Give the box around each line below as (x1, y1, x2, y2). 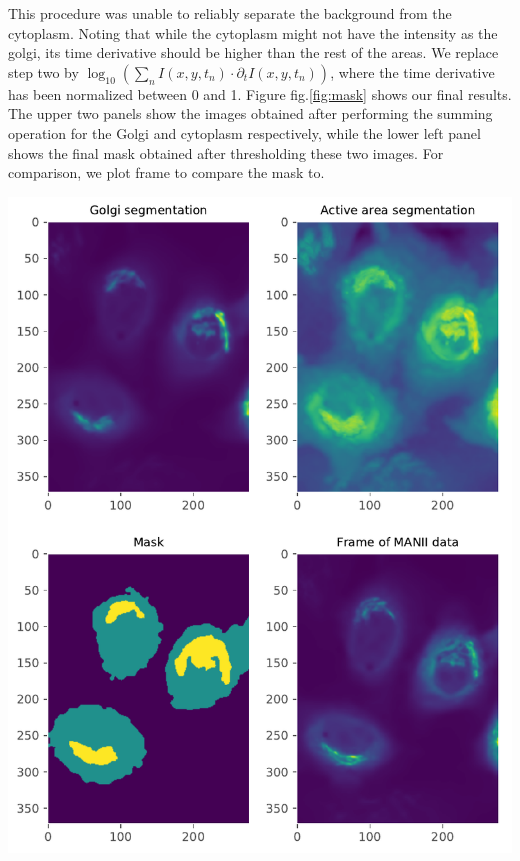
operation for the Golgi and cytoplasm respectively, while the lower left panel (8, 122, 481, 143)
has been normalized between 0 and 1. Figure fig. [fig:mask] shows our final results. (8, 83, 512, 104)
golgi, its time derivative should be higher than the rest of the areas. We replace (8, 42, 499, 63)
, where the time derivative (330, 61, 495, 82)
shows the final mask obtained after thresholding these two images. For (8, 142, 444, 163)
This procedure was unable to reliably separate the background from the (8, 3, 452, 23)
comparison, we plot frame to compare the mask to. (8, 162, 325, 183)
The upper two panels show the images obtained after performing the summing (8, 103, 493, 124)
